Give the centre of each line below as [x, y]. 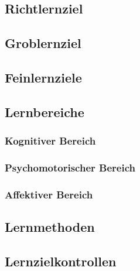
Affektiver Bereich [49, 194]
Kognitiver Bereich [50, 141]
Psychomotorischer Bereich [70, 167]
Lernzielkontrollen [61, 261]
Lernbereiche [45, 112]
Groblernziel [43, 43]
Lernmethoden [50, 227]
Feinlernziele [43, 77]
